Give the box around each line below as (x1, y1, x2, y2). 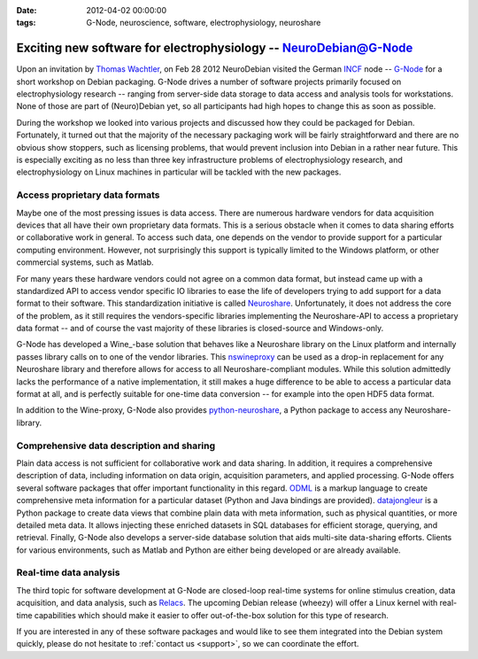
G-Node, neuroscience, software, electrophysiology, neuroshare (86, 18, 321, 28)
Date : (16, 5, 37, 15)
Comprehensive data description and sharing (16, 439, 216, 452)
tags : (16, 18, 36, 28)
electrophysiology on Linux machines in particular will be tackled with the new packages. (16, 167, 342, 177)
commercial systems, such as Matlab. (16, 257, 154, 267)
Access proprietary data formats (16, 189, 160, 201)
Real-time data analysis (16, 567, 120, 579)
